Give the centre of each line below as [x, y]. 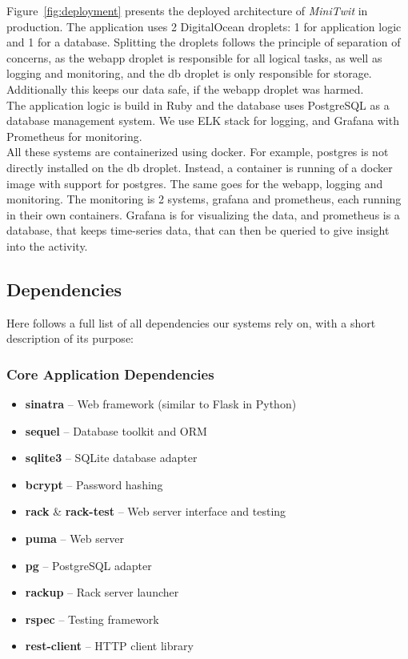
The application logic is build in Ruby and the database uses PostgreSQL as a [198, 104]
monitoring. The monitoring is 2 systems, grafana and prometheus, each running [204, 199]
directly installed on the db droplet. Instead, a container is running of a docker [200, 167]
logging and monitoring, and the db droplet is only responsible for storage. [189, 73]
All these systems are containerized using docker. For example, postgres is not [198, 152]
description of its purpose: [70, 338]
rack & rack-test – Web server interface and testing [156, 511]
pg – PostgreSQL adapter [88, 565]
